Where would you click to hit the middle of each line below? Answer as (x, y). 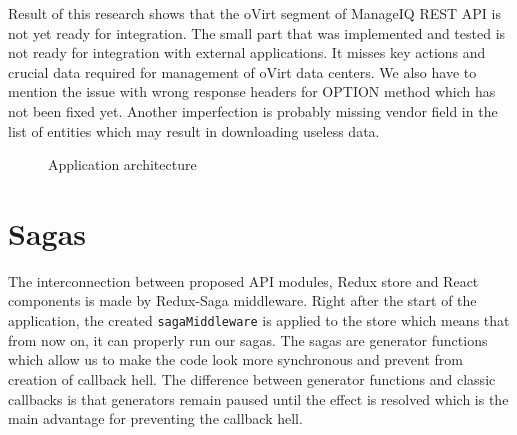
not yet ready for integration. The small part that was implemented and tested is (257, 32)
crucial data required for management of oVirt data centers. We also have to (242, 71)
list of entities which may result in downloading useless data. (194, 130)
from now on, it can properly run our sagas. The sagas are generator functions (248, 339)
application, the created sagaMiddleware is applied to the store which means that (259, 320)
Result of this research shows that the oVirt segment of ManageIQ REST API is (254, 13)
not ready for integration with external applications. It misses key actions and (247, 52)
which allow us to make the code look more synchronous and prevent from (235, 359)
